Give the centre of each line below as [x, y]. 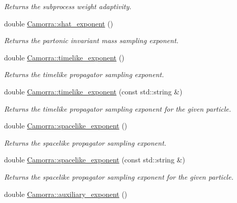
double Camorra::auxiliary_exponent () [66, 194]
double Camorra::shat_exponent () [59, 23]
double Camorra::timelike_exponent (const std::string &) [93, 91]
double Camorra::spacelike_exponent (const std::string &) [95, 160]
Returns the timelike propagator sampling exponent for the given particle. [118, 108]
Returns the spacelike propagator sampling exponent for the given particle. [119, 176]
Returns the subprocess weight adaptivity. [68, 6]
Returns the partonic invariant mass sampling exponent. [91, 40]
